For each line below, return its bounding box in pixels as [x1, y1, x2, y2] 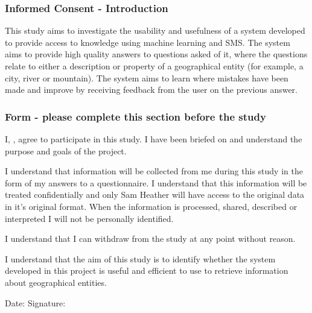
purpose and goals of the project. [5, 144, 127, 157]
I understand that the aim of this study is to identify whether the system [5, 252, 276, 265]
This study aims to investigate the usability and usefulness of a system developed [5, 24, 305, 37]
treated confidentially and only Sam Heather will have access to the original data [5, 188, 305, 201]
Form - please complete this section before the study [5, 109, 266, 124]
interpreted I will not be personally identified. [5, 212, 174, 224]
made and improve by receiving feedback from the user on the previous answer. [5, 83, 298, 96]
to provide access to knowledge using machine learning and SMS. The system [5, 36, 290, 48]
